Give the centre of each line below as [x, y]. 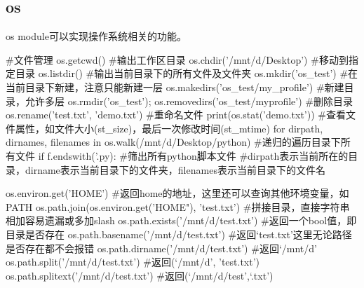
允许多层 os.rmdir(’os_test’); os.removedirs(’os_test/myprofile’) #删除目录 [189, 101]
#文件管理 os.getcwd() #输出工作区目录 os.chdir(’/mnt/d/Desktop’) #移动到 [177, 59]
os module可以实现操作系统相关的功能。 [96, 36]
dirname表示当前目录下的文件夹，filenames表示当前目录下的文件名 [175, 169]
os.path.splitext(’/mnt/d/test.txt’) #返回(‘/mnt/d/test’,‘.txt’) [140, 275]
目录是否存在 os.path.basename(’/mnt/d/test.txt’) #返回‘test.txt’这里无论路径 [179, 234]
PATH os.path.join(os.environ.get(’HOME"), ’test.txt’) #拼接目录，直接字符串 [178, 206]
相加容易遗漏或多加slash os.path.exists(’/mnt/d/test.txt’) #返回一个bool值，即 [181, 220]
